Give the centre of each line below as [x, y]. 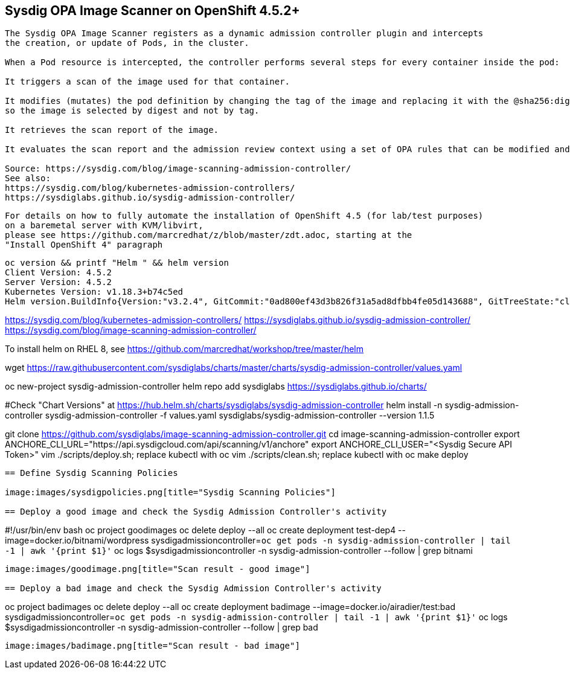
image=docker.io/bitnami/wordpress [77, 541]
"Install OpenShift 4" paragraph [84, 245]
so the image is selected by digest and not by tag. [132, 111]
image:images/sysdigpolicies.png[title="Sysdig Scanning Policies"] [170, 493]
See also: [28, 178]
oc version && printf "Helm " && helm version [117, 263]
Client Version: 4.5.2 [59, 273]
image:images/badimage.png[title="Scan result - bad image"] [152, 646]
